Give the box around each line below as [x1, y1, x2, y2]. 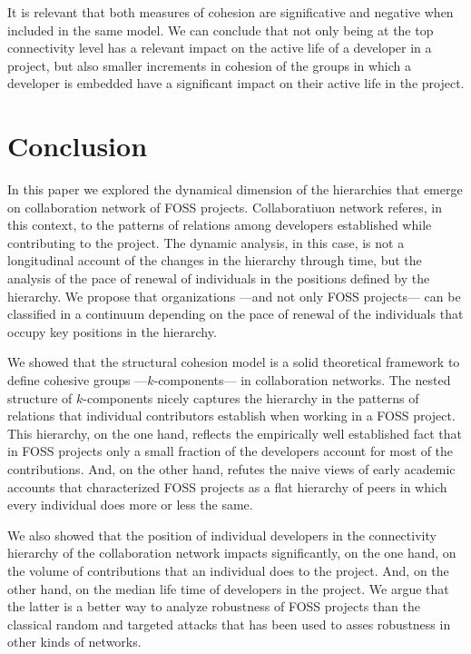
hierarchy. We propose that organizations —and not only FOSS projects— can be [7, 286, 461, 305]
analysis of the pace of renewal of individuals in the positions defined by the [7, 269, 430, 288]
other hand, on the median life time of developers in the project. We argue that [7, 579, 449, 598]
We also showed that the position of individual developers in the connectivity [7, 525, 437, 544]
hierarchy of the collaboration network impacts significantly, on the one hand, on [7, 543, 456, 562]
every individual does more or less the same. [7, 495, 253, 514]
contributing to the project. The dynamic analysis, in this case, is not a [7, 233, 405, 252]
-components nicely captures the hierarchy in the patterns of [83, 388, 419, 407]
